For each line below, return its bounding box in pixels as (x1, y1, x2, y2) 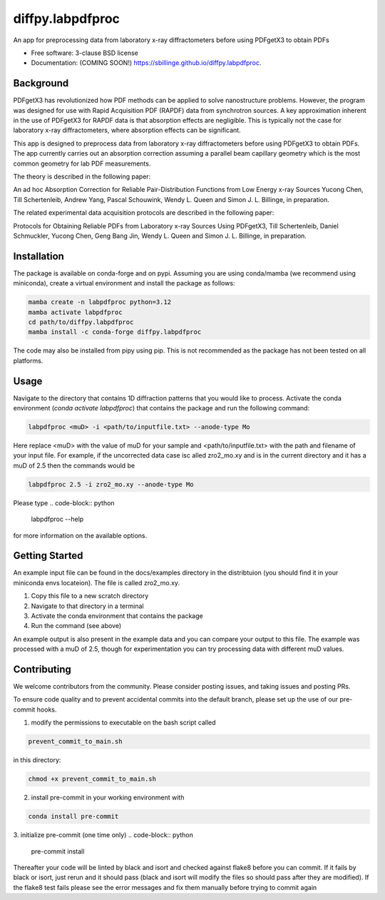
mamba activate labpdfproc (28, 308, 123, 316)
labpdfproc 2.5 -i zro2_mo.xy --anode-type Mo (28, 480, 194, 488)
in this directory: (13, 756, 61, 764)
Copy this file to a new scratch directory (31, 592, 149, 600)
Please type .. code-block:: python (13, 498, 115, 507)
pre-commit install (31, 846, 85, 856)
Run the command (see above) (31, 622, 122, 630)
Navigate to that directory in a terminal (31, 602, 144, 610)
